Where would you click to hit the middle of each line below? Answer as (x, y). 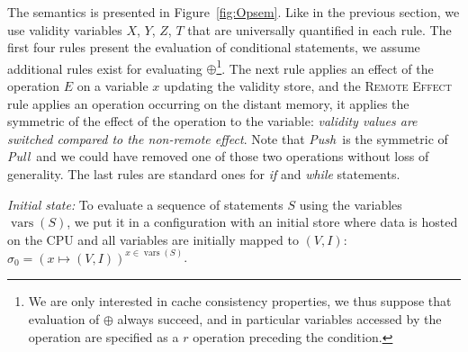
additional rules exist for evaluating (105, 68)
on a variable (112, 86)
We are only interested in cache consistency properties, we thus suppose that (240, 301)
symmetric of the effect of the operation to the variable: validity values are (212, 121)
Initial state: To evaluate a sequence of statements (145, 204)
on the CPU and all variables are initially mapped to (153, 239)
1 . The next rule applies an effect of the (325, 67)
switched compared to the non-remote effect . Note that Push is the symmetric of (228, 138)
